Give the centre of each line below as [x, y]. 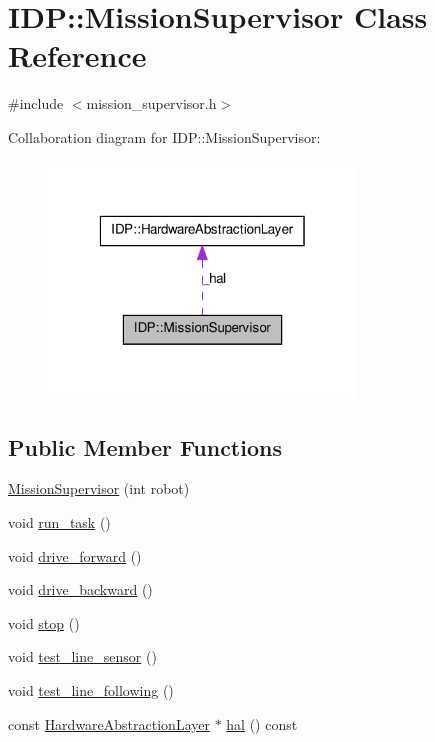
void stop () [44, 622]
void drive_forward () [75, 555]
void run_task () [59, 521]
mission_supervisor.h [151, 103]
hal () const [262, 723]
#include [36, 103]
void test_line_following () [91, 689]
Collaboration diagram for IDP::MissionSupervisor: [164, 136]
